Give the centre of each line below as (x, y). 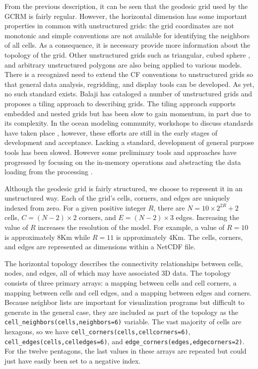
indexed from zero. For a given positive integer (75, 207)
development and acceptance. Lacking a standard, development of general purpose (129, 142)
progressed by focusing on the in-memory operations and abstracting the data (123, 162)
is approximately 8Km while (47, 237)
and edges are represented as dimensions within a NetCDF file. (100, 247)
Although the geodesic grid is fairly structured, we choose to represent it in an (124, 188)
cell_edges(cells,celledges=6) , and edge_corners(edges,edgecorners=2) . (125, 341)
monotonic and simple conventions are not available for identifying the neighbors (127, 35)
